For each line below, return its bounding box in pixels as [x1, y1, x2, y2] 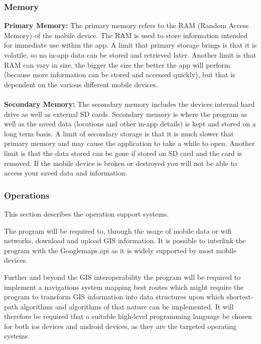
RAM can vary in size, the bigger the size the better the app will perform [4, 59, 230, 70]
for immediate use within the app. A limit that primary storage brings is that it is [4, 40, 257, 50]
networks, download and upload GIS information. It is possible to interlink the [4, 235, 246, 246]
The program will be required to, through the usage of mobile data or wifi [4, 225, 232, 236]
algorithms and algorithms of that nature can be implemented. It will [20, 301, 234, 311]
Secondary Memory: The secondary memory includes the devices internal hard [4, 98, 255, 109]
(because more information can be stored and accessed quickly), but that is [4, 69, 235, 80]
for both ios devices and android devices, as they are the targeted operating [4, 320, 237, 331]
